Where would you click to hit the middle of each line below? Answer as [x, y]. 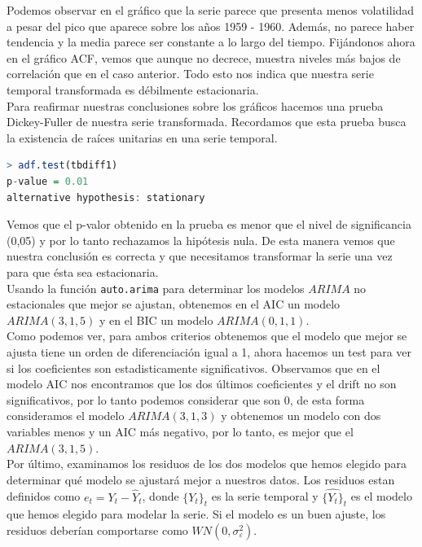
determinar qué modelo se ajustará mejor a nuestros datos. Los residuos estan [201, 479]
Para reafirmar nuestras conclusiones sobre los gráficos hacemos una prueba [195, 105]
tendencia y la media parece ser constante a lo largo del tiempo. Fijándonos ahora [211, 42]
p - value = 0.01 [48, 181]
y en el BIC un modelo [156, 319]
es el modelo [381, 496]
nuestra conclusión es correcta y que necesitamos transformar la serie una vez [200, 256]
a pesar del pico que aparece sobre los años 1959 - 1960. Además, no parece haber [211, 26]
